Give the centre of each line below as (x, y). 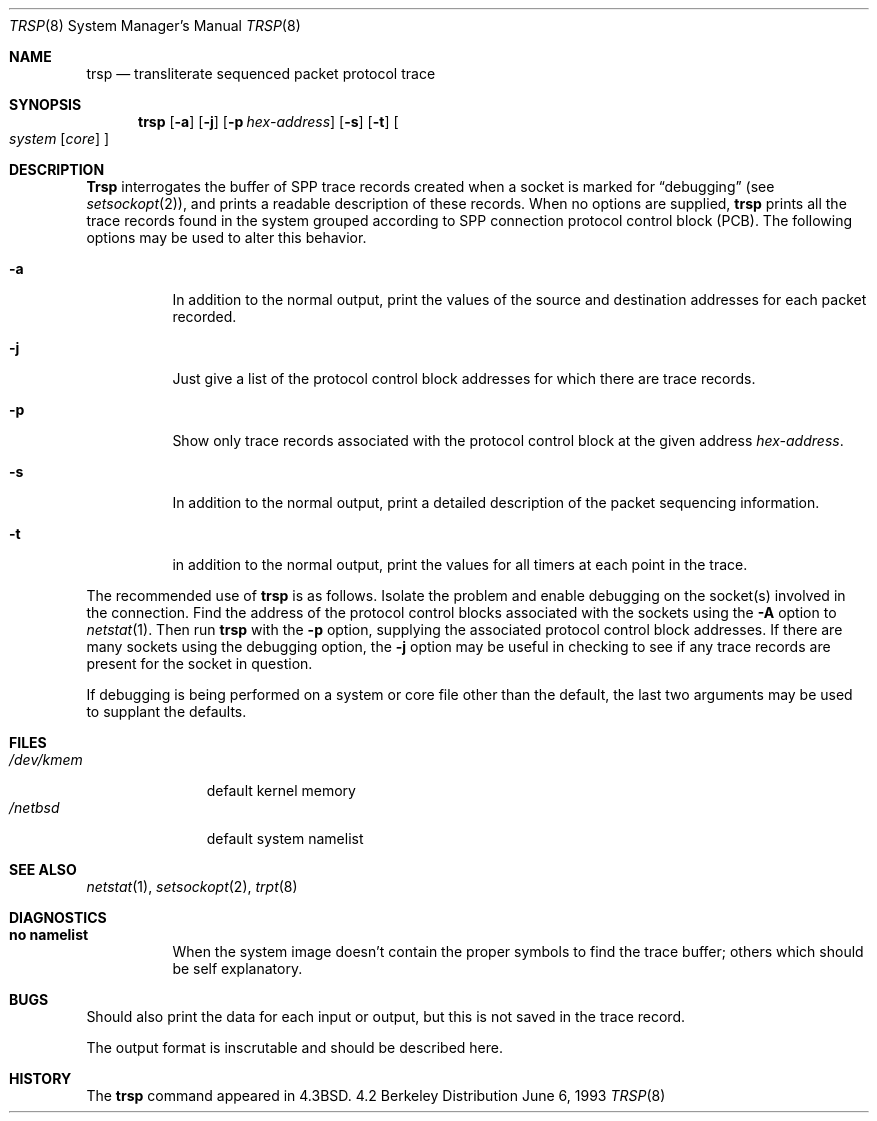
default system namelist (285, 838)
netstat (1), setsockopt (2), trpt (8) (192, 886)
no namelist (49, 934)
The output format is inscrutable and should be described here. (295, 1047)
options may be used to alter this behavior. (226, 237)
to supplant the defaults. (166, 711)
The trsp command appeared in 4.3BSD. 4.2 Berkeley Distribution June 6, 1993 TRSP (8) (376, 1095)
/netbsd (34, 807)
